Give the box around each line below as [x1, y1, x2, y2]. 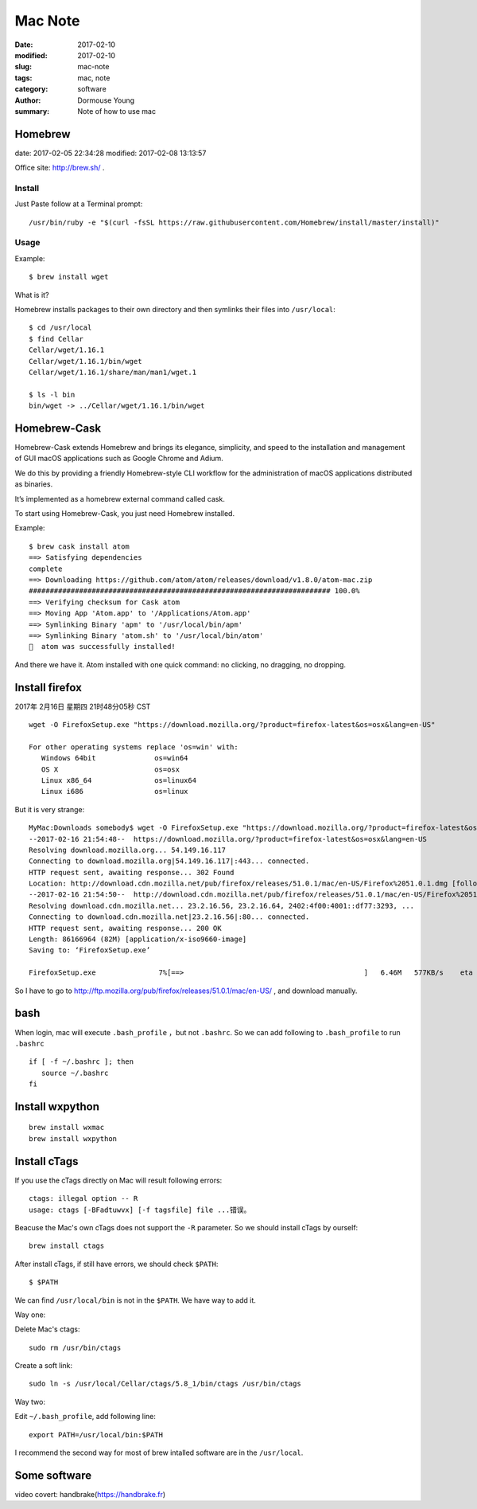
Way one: [14, 1310, 46, 1319]
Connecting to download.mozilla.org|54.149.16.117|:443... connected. [29, 857, 310, 866]
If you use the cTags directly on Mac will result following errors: [14, 1175, 223, 1185]
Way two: [14, 1397, 45, 1406]
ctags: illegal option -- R [29, 1194, 138, 1203]
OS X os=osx [41, 764, 180, 774]
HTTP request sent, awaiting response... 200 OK [29, 924, 222, 932]
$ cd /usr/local [29, 323, 92, 332]
